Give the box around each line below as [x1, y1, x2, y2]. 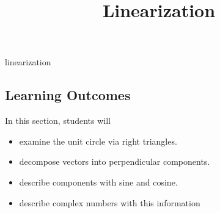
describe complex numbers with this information [19, 196, 200, 209]
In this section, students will [5, 114, 111, 127]
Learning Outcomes [5, 85, 131, 104]
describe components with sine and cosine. [19, 175, 178, 188]
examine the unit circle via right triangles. [19, 134, 177, 147]
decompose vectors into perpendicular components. [19, 155, 210, 168]
